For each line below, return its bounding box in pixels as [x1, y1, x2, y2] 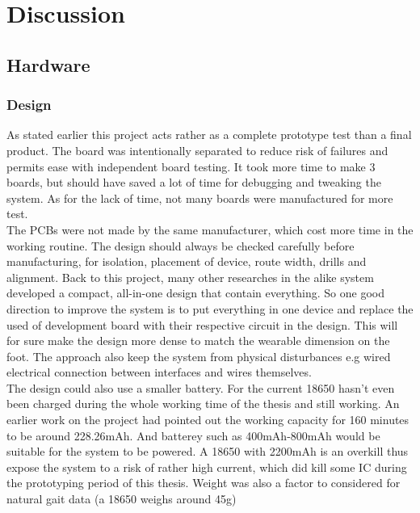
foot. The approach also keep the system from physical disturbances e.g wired [6, 347, 391, 364]
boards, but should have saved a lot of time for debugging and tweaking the [6, 174, 381, 191]
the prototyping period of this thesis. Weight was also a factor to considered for [6, 474, 401, 491]
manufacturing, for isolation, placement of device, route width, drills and [6, 253, 367, 270]
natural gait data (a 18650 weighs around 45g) [6, 490, 237, 507]
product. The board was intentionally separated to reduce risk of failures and [6, 141, 388, 158]
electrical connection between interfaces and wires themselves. [6, 364, 312, 381]
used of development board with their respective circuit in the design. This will [6, 316, 398, 333]
